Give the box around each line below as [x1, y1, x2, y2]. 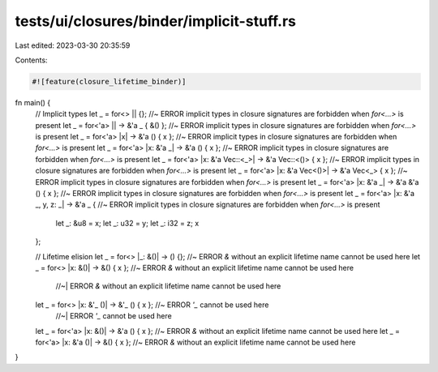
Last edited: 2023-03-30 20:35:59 [15, 41, 131, 50]
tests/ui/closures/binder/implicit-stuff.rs [15, 12, 296, 30]
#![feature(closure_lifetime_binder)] [32, 77, 187, 86]
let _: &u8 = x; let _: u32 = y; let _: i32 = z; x [55, 218, 200, 228]
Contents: [15, 55, 48, 65]
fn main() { [15, 97, 51, 107]
